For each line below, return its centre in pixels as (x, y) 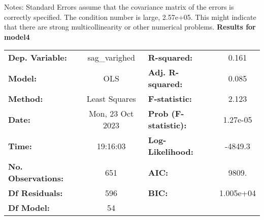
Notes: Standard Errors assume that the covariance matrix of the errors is (119, 7)
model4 (17, 36)
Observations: (36, 178)
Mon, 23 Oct (111, 114)
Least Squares (111, 99)
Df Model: (29, 208)
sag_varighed (111, 58)
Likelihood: (171, 152)
